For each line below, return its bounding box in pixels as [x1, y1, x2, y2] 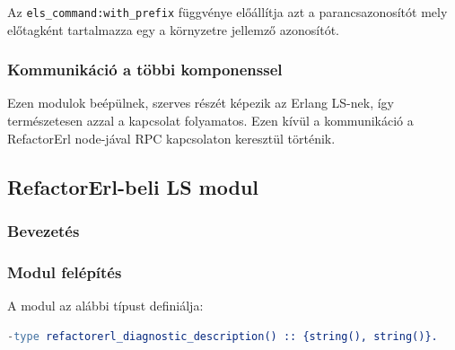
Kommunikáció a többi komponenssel [7, 58, 283, 81]
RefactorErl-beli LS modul [7, 172, 259, 200]
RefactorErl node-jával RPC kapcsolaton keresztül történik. [7, 128, 336, 147]
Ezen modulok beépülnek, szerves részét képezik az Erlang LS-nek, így [7, 93, 395, 112]
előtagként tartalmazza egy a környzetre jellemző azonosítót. [7, 20, 339, 39]
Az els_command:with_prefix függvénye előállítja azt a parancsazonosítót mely [7, 3, 448, 21]
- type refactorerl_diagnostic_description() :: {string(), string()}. [7, 329, 438, 343]
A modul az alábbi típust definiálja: [7, 296, 204, 315]
